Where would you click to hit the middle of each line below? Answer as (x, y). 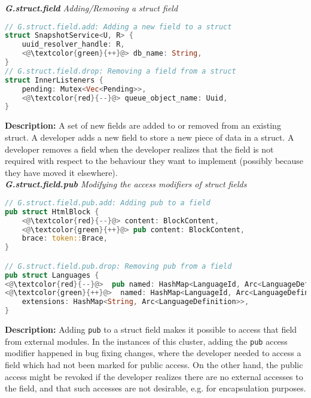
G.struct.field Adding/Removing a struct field (92, 8)
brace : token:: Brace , (65, 239)
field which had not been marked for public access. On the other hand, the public (154, 364)
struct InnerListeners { (54, 80)
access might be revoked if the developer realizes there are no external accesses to (154, 376)
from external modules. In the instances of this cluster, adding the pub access (146, 341)
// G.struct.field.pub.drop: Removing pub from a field (118, 266)
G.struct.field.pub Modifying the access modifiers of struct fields (126, 184)
